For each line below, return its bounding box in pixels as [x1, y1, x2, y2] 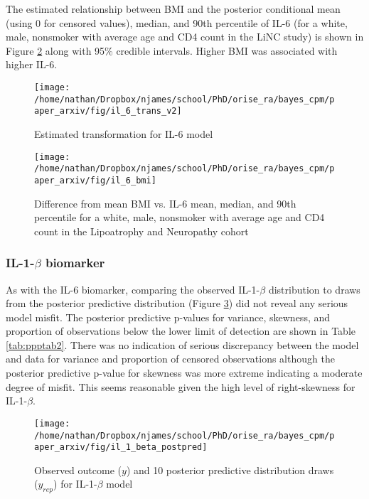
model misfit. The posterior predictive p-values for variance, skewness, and [6, 309, 331, 324]
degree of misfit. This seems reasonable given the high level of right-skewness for [6, 379, 355, 394]
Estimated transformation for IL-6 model [34, 126, 213, 141]
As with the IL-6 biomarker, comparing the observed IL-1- [6, 281, 260, 296]
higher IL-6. [6, 57, 58, 72]
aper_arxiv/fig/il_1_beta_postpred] [34, 442, 208, 453]
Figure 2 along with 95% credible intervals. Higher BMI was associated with [6, 43, 338, 58]
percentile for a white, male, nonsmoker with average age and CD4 [34, 210, 325, 225]
